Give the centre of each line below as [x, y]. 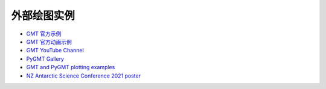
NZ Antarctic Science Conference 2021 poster [84, 76]
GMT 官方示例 [44, 34]
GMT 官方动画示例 [49, 41]
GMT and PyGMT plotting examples [71, 67]
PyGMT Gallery [45, 59]
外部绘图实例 [43, 16]
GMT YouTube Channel [55, 51]
